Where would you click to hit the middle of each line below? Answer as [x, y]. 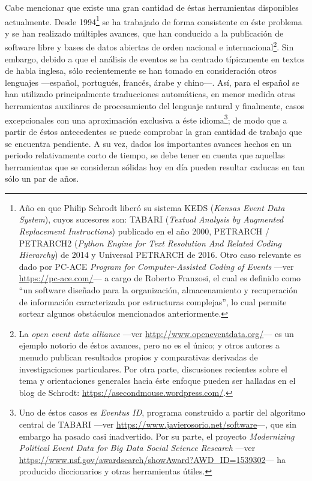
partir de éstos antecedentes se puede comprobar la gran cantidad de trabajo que [154, 131]
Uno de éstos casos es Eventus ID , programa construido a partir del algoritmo [162, 412]
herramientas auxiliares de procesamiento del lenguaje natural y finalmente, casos [155, 106]
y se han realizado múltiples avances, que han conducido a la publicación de [144, 33]
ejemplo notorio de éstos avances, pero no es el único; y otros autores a [149, 345]
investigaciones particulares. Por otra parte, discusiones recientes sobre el [153, 369]
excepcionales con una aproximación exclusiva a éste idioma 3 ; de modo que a [146, 119]
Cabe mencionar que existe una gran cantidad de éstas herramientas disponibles [152, 7]
